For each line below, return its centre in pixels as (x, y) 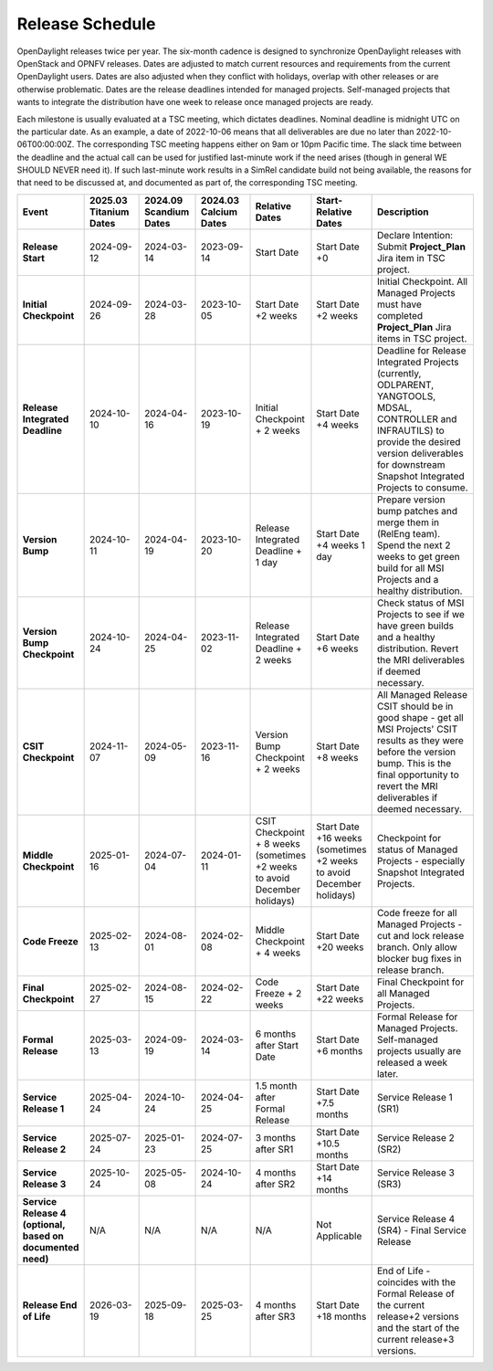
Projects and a (408, 579)
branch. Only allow (417, 947)
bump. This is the (414, 763)
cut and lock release (420, 935)
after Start (277, 1045)
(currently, (399, 373)
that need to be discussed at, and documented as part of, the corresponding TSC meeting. (187, 183)
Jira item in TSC (411, 258)
